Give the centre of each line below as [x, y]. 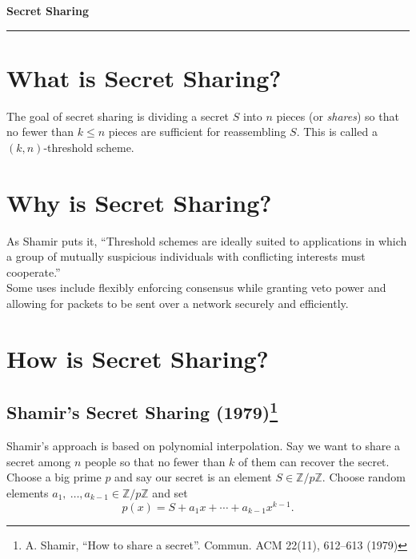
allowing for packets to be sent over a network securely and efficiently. [178, 303]
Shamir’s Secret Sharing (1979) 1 [142, 411]
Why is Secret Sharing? [139, 202]
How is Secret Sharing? [138, 358]
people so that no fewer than [155, 461]
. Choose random [364, 477]
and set [170, 492]
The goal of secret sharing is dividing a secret [118, 116]
